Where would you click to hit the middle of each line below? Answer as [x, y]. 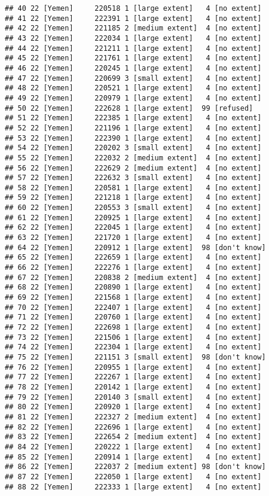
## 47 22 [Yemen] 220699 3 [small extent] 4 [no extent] [133, 78]
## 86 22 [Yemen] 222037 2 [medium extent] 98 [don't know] [135, 467]
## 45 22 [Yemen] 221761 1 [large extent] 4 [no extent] [133, 58]
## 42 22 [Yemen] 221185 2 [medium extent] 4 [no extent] [133, 28]
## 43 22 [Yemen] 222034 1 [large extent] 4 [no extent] [133, 38]
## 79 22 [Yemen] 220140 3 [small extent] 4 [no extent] [133, 397]
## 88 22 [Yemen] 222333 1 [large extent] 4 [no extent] [133, 487]
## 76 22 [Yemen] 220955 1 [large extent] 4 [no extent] [133, 367]
